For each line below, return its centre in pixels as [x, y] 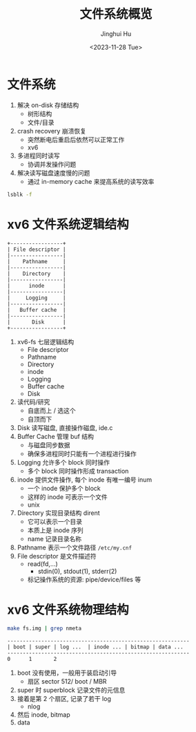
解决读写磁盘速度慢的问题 [53, 173]
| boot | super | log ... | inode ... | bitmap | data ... [96, 647]
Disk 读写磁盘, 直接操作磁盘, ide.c [65, 428]
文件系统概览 [116, 14]
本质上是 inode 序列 [56, 530]
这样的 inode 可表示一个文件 [68, 497]
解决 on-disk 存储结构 [48, 105]
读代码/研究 [33, 402]
